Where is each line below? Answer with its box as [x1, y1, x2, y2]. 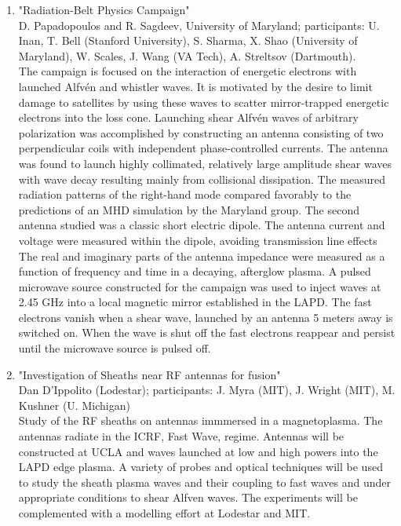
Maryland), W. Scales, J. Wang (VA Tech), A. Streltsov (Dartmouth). [18, 47, 356, 64]
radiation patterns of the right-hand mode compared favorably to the [18, 186, 352, 203]
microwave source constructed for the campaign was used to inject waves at [18, 278, 381, 294]
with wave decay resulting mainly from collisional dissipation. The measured [18, 170, 385, 187]
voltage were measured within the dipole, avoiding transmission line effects [18, 232, 377, 248]
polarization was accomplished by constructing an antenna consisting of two [18, 124, 384, 141]
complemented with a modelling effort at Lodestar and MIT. [18, 505, 311, 521]
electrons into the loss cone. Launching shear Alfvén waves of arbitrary [18, 109, 359, 126]
